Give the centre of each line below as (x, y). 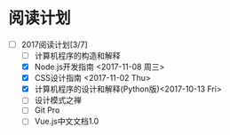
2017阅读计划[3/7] (54, 44)
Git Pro (47, 110)
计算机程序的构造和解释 (77, 56)
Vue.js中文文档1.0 (67, 122)
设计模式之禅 (58, 100)
